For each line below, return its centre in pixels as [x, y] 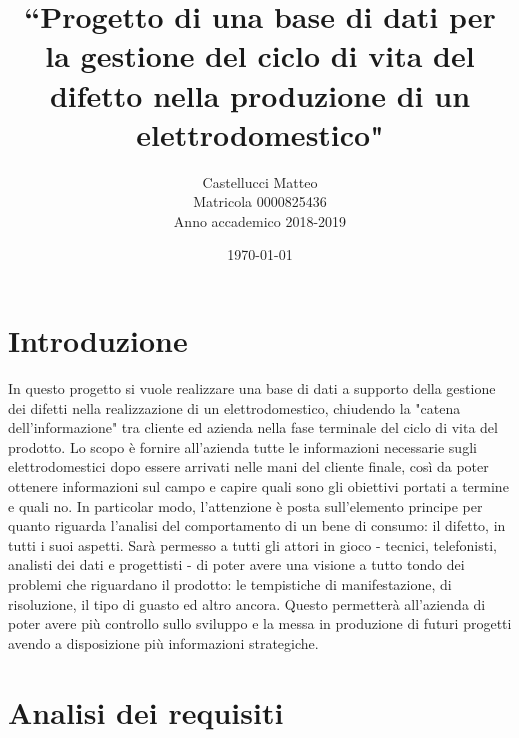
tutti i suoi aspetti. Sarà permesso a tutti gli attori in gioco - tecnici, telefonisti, [252, 544]
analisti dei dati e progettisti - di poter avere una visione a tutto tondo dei [236, 564]
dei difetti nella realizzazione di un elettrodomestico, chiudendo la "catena [234, 407]
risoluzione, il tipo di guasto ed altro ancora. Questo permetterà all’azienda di [247, 603]
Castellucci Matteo [260, 181]
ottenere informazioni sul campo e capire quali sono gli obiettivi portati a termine [258, 485]
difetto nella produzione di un [260, 94]
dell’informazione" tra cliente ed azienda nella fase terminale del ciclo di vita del [253, 427]
